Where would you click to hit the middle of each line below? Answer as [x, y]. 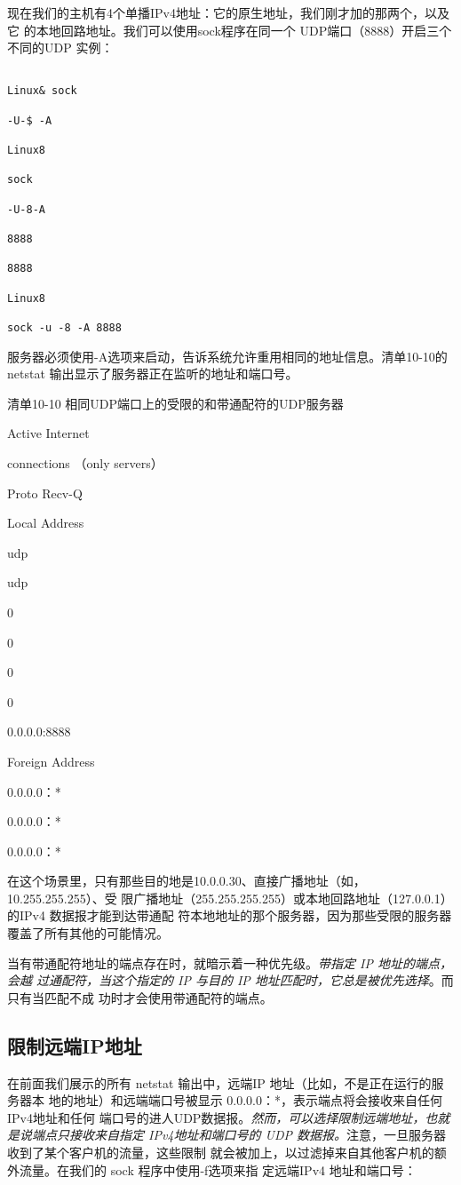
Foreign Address [51, 761]
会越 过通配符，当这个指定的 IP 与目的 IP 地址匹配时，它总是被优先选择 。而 [230, 980]
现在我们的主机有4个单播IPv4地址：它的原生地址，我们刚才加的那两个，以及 [228, 12]
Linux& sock [42, 91]
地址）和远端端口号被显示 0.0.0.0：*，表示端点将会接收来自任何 [258, 1100]
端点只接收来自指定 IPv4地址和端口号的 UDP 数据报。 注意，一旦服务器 [238, 1135]
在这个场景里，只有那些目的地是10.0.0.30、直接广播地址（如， [187, 881]
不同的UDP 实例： [60, 48]
